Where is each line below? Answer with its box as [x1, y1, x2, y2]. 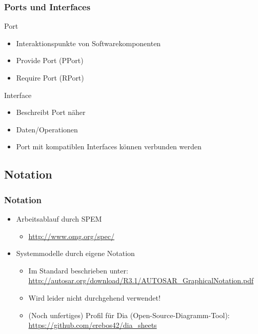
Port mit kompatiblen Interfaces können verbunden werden [16, 141, 202, 152]
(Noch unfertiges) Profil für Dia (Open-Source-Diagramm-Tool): [28, 309, 230, 320]
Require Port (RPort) [16, 72, 84, 83]
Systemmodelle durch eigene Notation [16, 248, 135, 259]
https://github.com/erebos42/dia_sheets [28, 320, 157, 330]
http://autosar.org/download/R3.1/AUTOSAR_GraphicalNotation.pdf [28, 275, 254, 286]
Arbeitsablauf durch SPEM [16, 213, 102, 224]
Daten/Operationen [16, 124, 78, 134]
